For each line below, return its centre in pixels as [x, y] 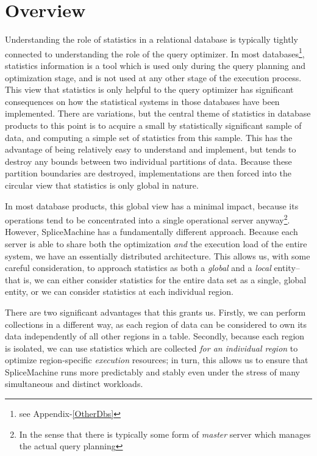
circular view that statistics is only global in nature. [102, 185]
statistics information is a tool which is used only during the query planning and [155, 65]
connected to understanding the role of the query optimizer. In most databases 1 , [155, 52]
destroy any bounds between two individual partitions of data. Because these [148, 161]
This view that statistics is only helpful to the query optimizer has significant [149, 89]
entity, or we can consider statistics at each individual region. [119, 291]
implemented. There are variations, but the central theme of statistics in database [158, 113]
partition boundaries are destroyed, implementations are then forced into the [148, 173]
